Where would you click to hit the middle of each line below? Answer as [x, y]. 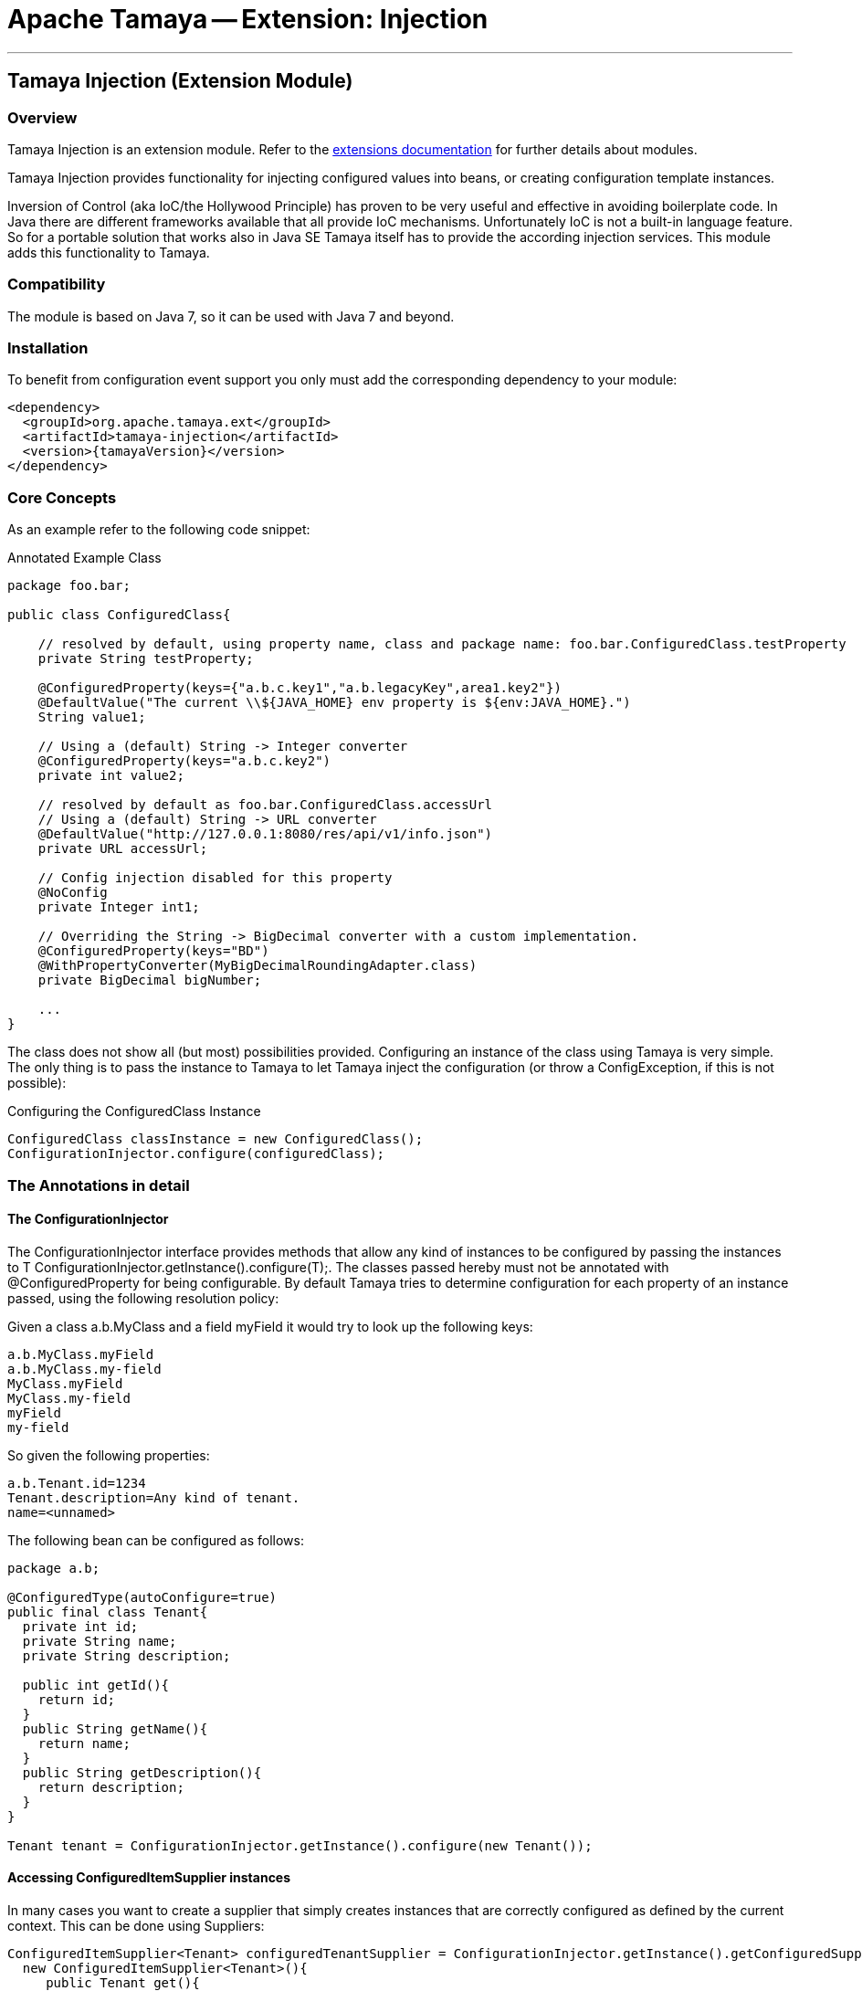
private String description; [126, 1655]
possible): [37, 1083]
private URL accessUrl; [123, 849]
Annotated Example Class [84, 558]
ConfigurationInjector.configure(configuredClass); [196, 1154]
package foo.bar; [69, 586]
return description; [111, 1787]
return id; [77, 1699]
